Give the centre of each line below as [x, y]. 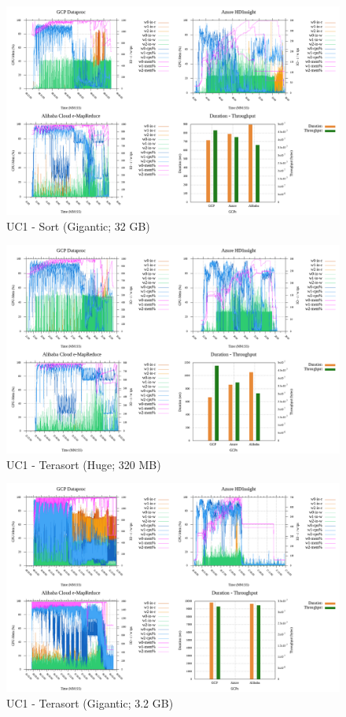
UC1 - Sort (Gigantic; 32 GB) [78, 225]
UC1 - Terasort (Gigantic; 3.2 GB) [90, 702]
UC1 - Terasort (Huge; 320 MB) [84, 464]
